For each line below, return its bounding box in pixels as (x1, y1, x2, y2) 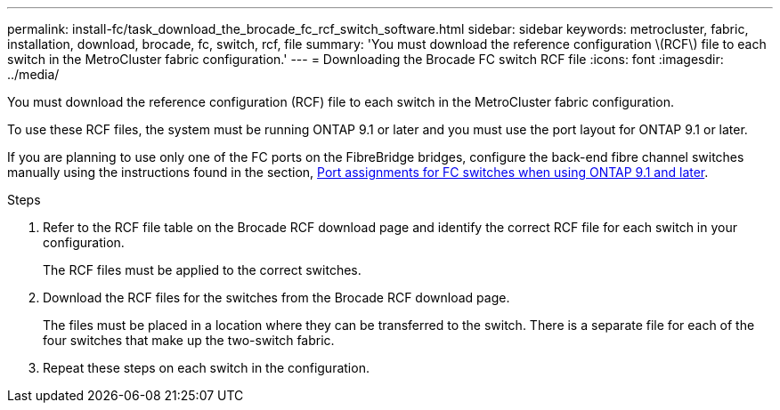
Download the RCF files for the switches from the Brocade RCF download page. (43, 290, 510, 305)
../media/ (7, 67, 60, 82)
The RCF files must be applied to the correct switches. (43, 262, 362, 277)
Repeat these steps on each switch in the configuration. (43, 360, 370, 375)
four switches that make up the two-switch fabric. (43, 333, 335, 348)
